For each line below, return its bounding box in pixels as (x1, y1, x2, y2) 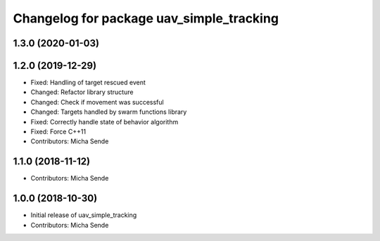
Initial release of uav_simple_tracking (30, 211, 137, 219)
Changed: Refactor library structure (30, 88, 134, 96)
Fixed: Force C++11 (30, 127, 87, 136)
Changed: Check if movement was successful (30, 98, 165, 106)
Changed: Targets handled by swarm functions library (30, 108, 187, 116)
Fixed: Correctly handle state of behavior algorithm (30, 117, 179, 126)
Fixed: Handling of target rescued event (30, 78, 146, 87)
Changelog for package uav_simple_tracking (13, 11, 279, 26)
